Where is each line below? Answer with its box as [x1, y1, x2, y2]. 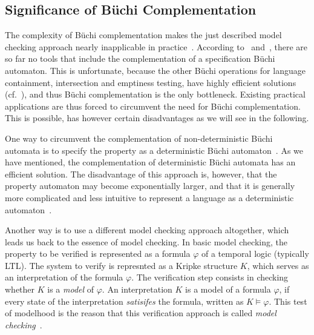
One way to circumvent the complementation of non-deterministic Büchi [5, 131, 273, 144]
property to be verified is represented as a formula [5, 247, 191, 260]
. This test [269, 294, 307, 307]
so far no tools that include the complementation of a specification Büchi [5, 52, 275, 65]
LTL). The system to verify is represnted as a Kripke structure [5, 259, 238, 271]
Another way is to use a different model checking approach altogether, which [5, 224, 289, 236]
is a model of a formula [185, 283, 271, 296]
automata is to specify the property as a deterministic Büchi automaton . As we [5, 144, 304, 156]
